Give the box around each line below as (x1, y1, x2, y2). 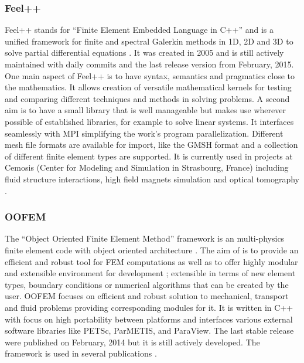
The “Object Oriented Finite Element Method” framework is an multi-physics (5, 232, 285, 245)
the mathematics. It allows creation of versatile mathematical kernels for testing (5, 81, 292, 93)
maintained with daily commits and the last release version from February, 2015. (5, 58, 294, 70)
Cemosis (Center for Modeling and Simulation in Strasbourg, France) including (5, 161, 289, 174)
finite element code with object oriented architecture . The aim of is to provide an (5, 243, 299, 256)
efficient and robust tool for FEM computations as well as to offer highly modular (5, 255, 298, 267)
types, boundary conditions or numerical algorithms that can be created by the (5, 278, 289, 290)
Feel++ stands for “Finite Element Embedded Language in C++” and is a (5, 23, 274, 36)
